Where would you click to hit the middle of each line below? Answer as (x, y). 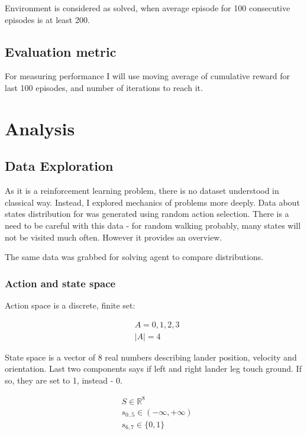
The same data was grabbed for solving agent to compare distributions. (134, 257)
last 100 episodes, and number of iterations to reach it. (104, 87)
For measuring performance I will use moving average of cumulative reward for (148, 76)
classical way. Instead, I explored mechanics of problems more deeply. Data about (152, 202)
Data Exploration (59, 166)
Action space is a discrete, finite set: (70, 305)
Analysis (40, 128)
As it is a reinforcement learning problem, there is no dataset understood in (142, 191)
